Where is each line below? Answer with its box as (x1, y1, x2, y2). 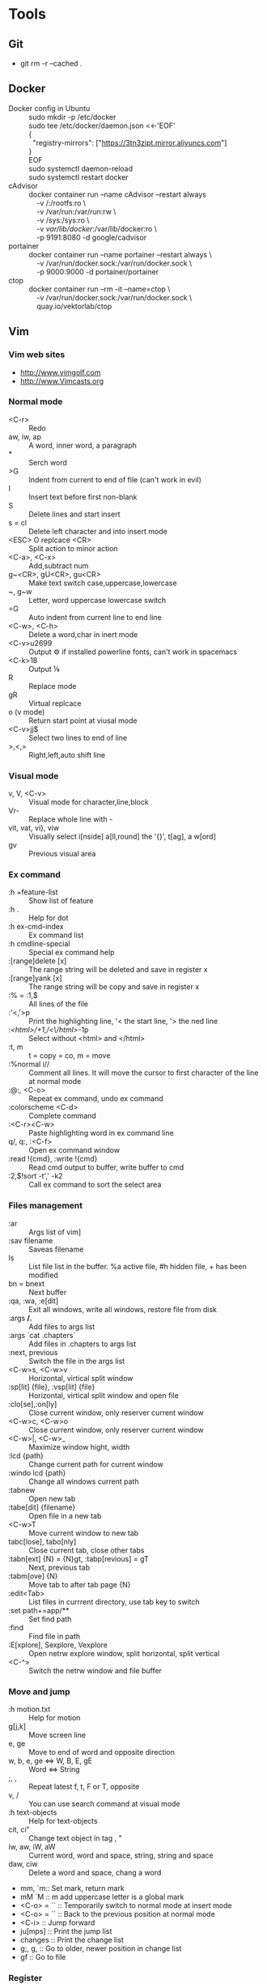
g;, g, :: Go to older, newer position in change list (19, 1944, 182, 1953)
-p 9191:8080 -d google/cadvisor (36, 232, 147, 242)
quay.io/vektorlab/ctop (36, 301, 112, 311)
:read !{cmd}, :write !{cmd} (8, 1154, 98, 1164)
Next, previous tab (28, 1562, 91, 1572)
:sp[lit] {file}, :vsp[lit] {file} (8, 1382, 95, 1391)
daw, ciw (8, 1859, 38, 1868)
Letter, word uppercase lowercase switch (28, 595, 167, 605)
